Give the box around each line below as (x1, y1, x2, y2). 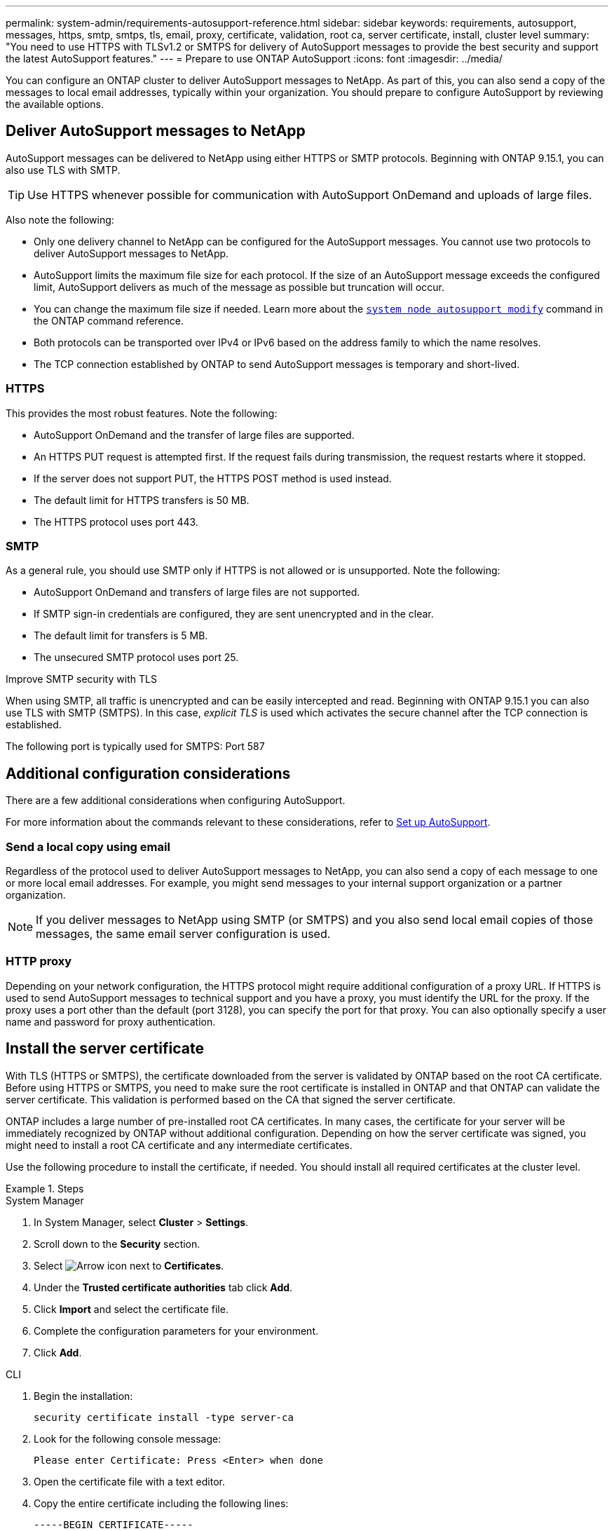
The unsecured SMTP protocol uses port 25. (34, 651, 239, 664)
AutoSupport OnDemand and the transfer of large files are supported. (34, 428, 355, 441)
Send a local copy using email (6, 839, 170, 854)
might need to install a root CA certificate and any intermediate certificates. (6, 1138, 353, 1151)
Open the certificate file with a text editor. (34, 1475, 225, 1488)
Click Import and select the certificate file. (34, 1302, 228, 1315)
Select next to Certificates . (34, 1259, 224, 1272)
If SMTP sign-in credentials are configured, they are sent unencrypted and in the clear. (34, 608, 434, 620)
